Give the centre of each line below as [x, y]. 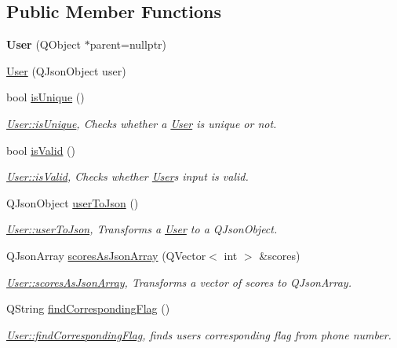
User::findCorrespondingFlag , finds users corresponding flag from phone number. [199, 334]
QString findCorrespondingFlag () [88, 308]
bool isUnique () [46, 97]
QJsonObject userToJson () [73, 202]
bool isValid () [41, 150]
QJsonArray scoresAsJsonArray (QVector [106, 255]
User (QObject [44, 44]
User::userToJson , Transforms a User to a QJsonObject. [142, 229]
